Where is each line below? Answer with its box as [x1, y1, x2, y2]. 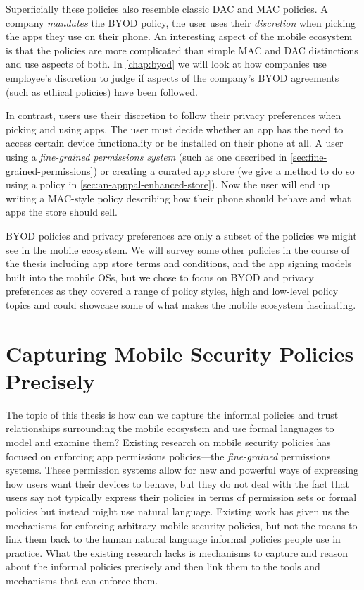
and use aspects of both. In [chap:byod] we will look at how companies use [6, 56, 327, 71]
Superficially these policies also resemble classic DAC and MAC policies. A [6, 1, 328, 16]
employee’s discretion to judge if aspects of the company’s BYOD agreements [6, 70, 339, 85]
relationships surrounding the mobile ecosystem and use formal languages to [6, 421, 334, 436]
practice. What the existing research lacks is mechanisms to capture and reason [6, 545, 349, 560]
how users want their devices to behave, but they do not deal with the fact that [6, 476, 349, 491]
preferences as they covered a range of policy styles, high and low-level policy [6, 283, 339, 298]
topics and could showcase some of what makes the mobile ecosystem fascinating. [6, 297, 356, 312]
